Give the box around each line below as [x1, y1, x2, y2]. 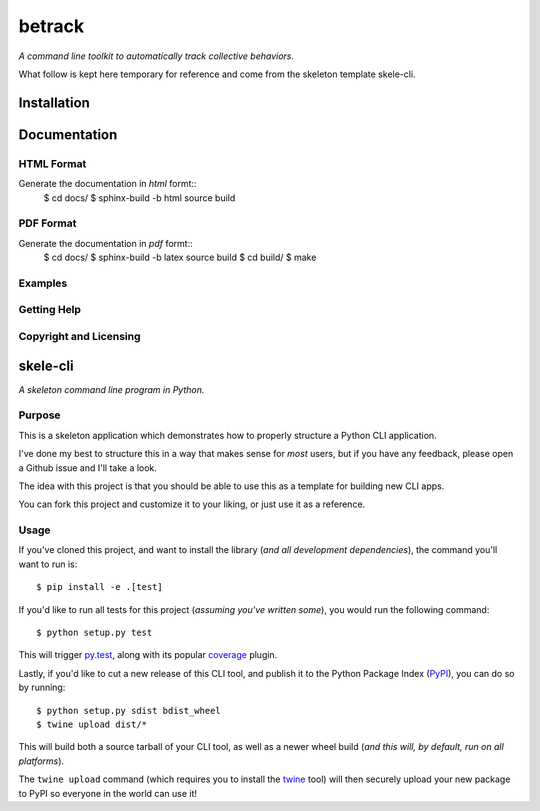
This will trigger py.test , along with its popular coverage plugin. [18, 649, 278, 661]
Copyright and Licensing [18, 329, 141, 343]
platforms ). [18, 755, 65, 767]
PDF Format [18, 216, 77, 230]
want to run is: [18, 558, 78, 570]
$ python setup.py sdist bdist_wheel [36, 705, 222, 716]
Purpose [18, 408, 61, 422]
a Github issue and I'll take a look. [18, 461, 157, 474]
